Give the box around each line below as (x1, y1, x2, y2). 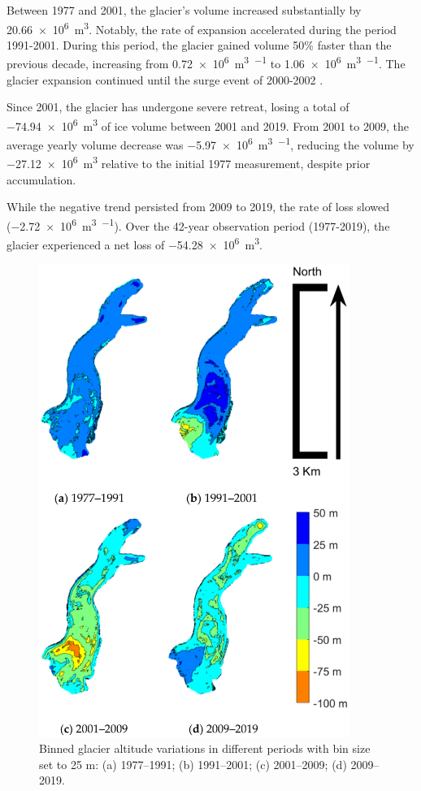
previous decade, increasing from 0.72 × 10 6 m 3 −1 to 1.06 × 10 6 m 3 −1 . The (7, 53, 406, 72)
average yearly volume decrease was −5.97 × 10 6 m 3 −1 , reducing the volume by (7, 134, 414, 153)
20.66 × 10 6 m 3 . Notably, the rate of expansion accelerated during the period (7, 18, 397, 37)
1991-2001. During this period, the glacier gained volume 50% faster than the (7, 36, 392, 53)
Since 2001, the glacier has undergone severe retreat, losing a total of (7, 98, 349, 115)
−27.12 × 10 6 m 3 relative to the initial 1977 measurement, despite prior (7, 153, 371, 172)
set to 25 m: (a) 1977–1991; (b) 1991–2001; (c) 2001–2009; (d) (39, 755, 347, 772)
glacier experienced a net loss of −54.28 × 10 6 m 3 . (7, 234, 263, 253)
